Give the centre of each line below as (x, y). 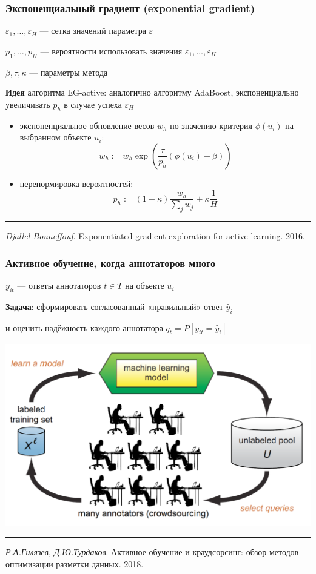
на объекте (145, 285)
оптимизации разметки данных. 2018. (75, 563)
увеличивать (28, 104)
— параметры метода (69, 72)
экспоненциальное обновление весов (87, 125)
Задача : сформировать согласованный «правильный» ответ (114, 306)
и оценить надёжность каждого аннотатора (84, 327)
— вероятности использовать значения (111, 51)
